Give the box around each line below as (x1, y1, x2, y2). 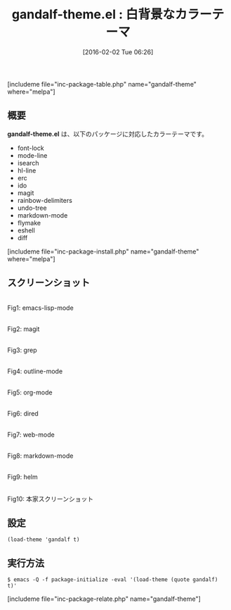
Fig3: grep (7, 346, 37, 354)
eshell (17, 226, 35, 235)
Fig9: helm (7, 473, 38, 481)
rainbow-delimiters (17, 196, 72, 204)
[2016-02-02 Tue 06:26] (82, 47, 154, 56)
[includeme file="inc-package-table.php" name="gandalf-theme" (7, 80, 197, 88)
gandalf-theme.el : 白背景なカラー (11, 6, 212, 23)
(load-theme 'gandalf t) (7, 536, 80, 543)
